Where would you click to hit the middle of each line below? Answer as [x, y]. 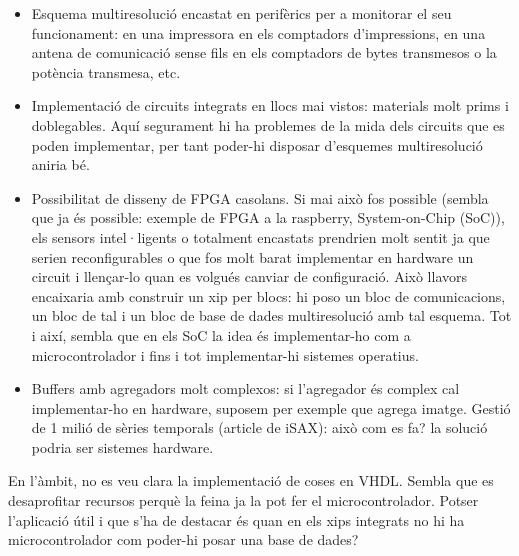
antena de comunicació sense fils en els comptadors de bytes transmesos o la [264, 52]
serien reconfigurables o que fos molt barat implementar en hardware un [252, 256]
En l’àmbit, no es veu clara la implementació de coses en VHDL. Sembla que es [251, 480]
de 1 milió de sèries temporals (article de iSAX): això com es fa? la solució [259, 427]
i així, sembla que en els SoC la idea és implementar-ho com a [221, 334]
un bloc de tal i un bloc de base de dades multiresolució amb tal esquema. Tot [271, 315]
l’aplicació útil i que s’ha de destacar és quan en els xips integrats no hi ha [236, 519]
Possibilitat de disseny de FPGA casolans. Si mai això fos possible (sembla [260, 197]
